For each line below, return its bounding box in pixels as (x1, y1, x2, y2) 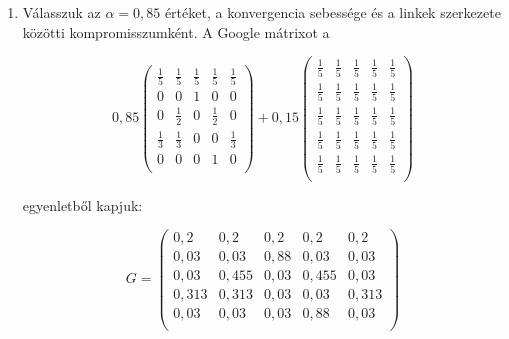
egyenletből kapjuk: (22, 194, 143, 215)
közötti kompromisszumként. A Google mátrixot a (22, 21, 330, 42)
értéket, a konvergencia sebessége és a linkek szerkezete (164, 2, 501, 22)
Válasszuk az (22, 2, 101, 22)
